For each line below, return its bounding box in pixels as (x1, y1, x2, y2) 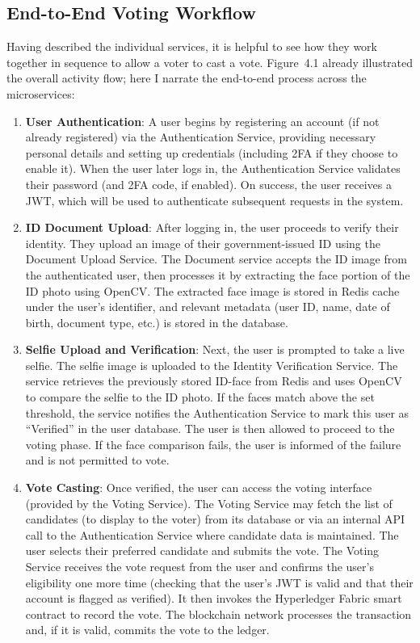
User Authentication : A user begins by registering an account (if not (25, 112, 380, 129)
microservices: (6, 85, 75, 102)
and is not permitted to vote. (25, 452, 170, 469)
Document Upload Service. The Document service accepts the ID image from (25, 250, 407, 267)
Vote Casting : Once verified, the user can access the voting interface (25, 479, 372, 496)
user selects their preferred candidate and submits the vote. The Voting (25, 542, 380, 559)
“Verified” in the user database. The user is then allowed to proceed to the (25, 420, 395, 437)
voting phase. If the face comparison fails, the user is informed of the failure (25, 435, 401, 452)
